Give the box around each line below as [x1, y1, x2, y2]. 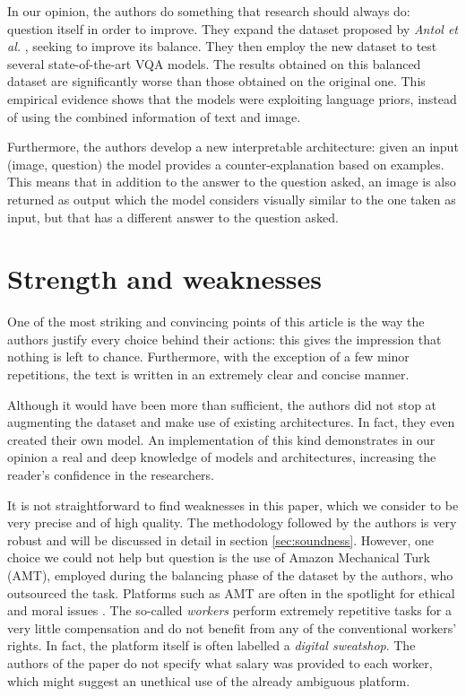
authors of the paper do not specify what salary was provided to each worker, [7, 653, 433, 672]
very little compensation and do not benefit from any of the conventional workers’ [7, 618, 457, 637]
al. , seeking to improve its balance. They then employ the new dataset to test [7, 37, 437, 56]
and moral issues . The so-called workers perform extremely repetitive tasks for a [7, 601, 452, 620]
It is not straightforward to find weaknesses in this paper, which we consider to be [7, 495, 459, 514]
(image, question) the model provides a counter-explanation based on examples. [7, 154, 444, 173]
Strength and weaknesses [7, 260, 323, 297]
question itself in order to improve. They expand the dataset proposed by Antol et [7, 19, 458, 38]
